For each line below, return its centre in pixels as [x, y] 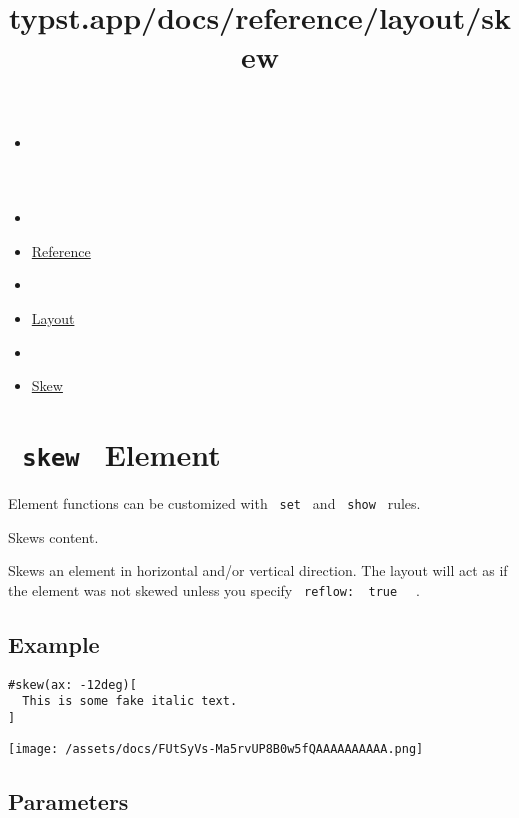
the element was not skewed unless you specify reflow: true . [214, 589]
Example [54, 643]
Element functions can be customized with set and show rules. [214, 502]
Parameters [68, 800]
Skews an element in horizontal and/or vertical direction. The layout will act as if [258, 570]
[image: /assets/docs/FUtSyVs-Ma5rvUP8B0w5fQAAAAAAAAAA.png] [216, 748]
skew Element [121, 453]
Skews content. [53, 536]
